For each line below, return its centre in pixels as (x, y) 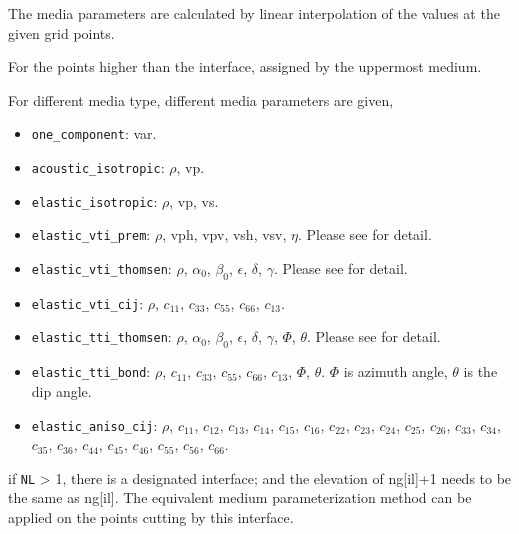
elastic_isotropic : (94, 200)
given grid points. (61, 32)
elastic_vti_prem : (91, 234)
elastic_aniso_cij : (94, 424)
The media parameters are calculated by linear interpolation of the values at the (254, 13)
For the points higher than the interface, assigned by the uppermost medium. (245, 66)
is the (480, 371)
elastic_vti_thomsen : (101, 268)
